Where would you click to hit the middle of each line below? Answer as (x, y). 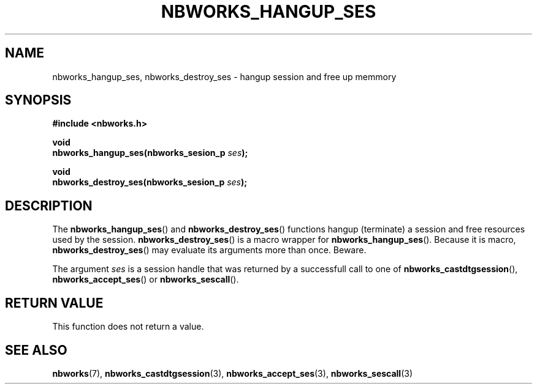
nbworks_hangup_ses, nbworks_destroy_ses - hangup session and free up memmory (224, 76)
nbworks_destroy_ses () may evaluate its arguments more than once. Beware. (209, 250)
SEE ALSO (36, 350)
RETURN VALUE (54, 303)
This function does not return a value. (128, 327)
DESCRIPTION (49, 206)
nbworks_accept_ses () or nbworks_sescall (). (146, 280)
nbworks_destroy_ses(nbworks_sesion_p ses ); (150, 182)
